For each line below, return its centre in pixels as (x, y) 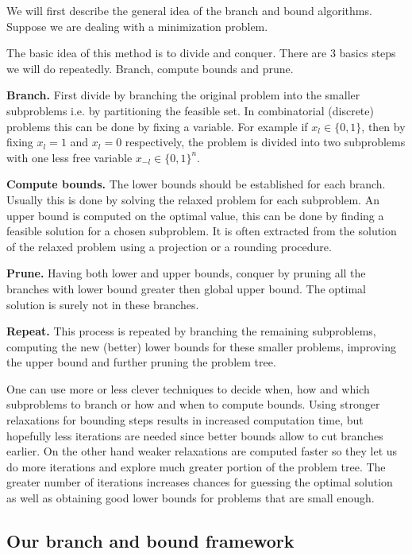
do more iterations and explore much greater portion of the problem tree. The (196, 466)
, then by (383, 126)
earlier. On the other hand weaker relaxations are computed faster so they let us (202, 451)
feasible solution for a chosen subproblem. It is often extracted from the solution (202, 231)
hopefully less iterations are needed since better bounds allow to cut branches (195, 435)
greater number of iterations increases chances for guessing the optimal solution (200, 482)
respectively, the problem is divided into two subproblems (265, 142)
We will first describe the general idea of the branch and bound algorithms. (189, 10)
